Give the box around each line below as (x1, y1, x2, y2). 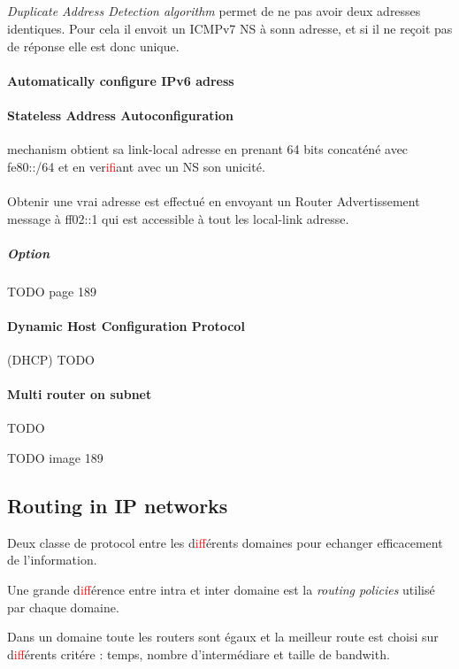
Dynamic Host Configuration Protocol (7, 316, 245, 334)
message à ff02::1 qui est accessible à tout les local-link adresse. (7, 209, 349, 227)
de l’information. (7, 550, 97, 569)
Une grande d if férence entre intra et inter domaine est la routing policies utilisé (7, 581, 435, 599)
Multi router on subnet (7, 385, 152, 404)
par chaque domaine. (7, 597, 119, 616)
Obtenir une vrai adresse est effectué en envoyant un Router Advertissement (7, 191, 420, 210)
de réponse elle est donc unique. (7, 36, 180, 55)
